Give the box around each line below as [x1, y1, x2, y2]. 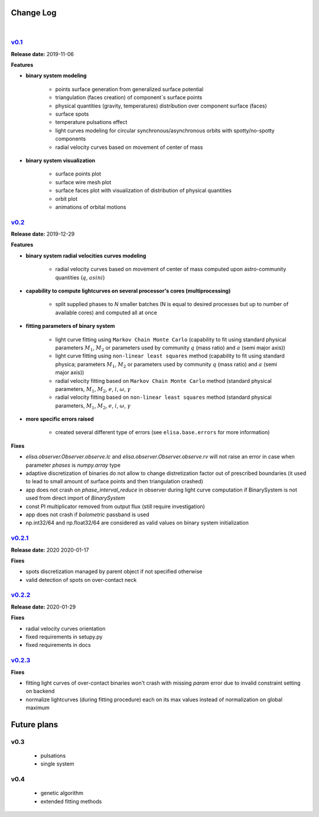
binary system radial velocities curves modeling [25, 252, 147, 259]
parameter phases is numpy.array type [25, 461, 121, 468]
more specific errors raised [25, 415, 94, 422]
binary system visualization [25, 157, 96, 164]
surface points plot [55, 170, 102, 177]
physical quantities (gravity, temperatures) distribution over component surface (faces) [55, 102, 267, 109]
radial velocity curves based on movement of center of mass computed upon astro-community [55, 266, 287, 273]
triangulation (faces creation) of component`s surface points [55, 94, 203, 101]
